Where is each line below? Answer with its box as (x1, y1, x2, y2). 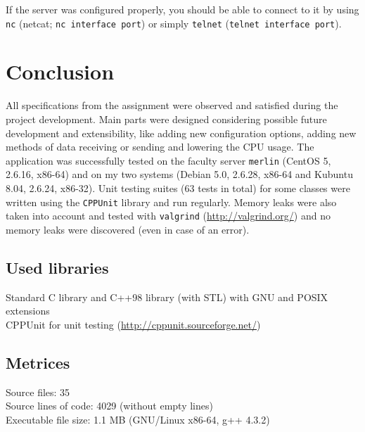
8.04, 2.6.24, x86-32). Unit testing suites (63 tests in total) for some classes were (6, 181, 350, 195)
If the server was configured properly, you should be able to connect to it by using (6, 2, 359, 16)
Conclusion (6, 57, 115, 86)
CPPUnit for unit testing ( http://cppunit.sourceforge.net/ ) (6, 317, 261, 331)
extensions (6, 303, 50, 318)
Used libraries (6, 256, 109, 278)
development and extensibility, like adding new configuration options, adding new (6, 125, 357, 140)
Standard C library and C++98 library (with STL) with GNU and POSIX (6, 289, 328, 304)
